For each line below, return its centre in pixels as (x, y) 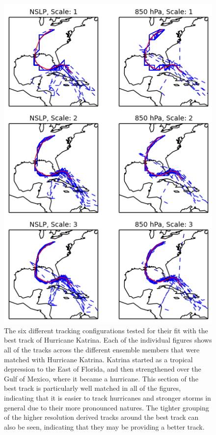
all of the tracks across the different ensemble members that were (102, 350)
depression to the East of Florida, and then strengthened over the (103, 369)
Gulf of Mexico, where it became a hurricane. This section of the (101, 378)
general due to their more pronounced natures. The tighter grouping (107, 407)
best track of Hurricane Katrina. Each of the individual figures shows (108, 340)
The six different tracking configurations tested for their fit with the (106, 330)
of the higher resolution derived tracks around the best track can (101, 417)
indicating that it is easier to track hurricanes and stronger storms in (108, 398)
